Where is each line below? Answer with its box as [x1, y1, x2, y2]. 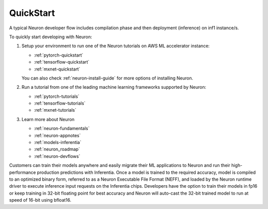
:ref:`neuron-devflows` [34, 153, 80, 159]
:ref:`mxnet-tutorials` [34, 107, 76, 113]
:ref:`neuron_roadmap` [34, 146, 80, 152]
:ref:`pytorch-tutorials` [34, 93, 79, 99]
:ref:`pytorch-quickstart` [34, 52, 84, 58]
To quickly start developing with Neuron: [9, 34, 92, 40]
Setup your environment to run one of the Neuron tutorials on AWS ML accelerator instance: [21, 43, 210, 49]
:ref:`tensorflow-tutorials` [34, 100, 86, 106]
